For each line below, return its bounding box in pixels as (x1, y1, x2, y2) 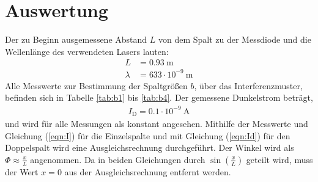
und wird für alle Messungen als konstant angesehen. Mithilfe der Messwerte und (5, 117, 308, 130)
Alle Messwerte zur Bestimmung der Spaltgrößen (5, 79, 188, 92)
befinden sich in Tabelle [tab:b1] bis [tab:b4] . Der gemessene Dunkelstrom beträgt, (5, 91, 313, 104)
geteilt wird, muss (246, 153, 313, 166)
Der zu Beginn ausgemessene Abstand (5, 33, 147, 46)
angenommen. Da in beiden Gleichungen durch (30, 153, 205, 166)
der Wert (5, 165, 39, 178)
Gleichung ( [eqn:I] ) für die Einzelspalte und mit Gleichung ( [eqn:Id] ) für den (5, 129, 290, 142)
